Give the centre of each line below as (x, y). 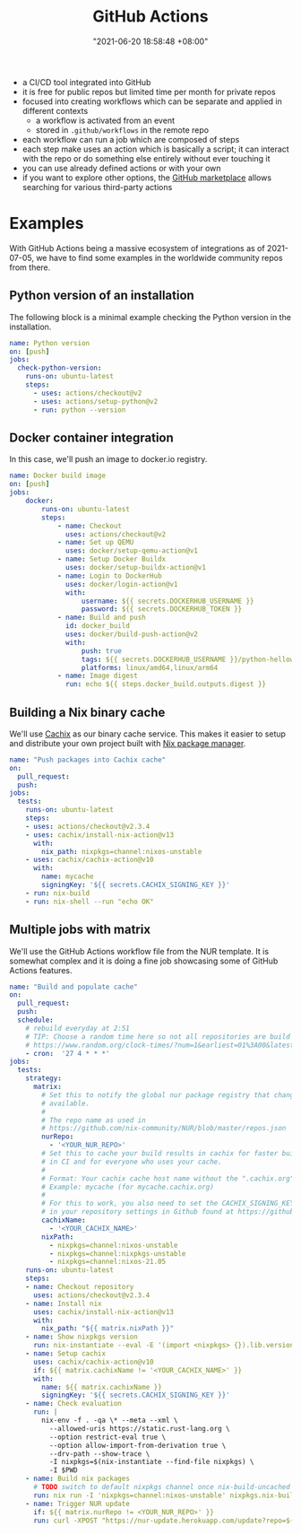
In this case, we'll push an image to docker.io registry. (108, 459)
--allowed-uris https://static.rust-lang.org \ (139, 1428)
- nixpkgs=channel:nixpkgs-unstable (117, 1253)
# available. (66, 1103)
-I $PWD (63, 1470)
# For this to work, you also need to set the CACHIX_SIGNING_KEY (168, 1204)
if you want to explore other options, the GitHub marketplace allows (146, 178)
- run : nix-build (58, 893)
